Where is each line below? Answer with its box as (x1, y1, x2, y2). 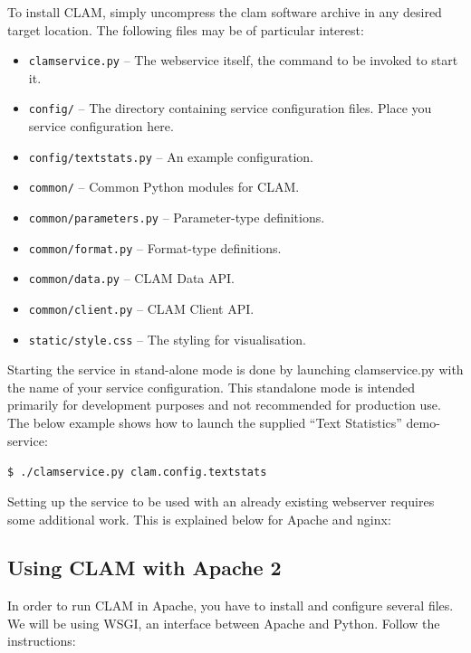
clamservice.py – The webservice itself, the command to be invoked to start (28, 51, 458, 70)
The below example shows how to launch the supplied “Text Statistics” (7, 413, 402, 432)
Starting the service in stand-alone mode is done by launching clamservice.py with (7, 360, 464, 379)
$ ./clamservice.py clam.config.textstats (7, 466, 267, 479)
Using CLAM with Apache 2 (7, 554, 282, 582)
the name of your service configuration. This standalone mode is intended (7, 377, 415, 396)
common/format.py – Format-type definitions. (28, 238, 282, 257)
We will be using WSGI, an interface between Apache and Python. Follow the (7, 613, 440, 632)
